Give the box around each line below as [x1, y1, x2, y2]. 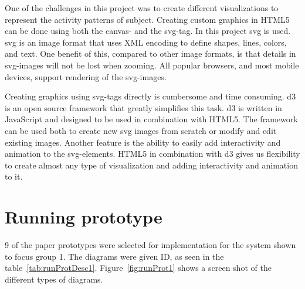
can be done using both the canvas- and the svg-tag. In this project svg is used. [5, 25, 291, 37]
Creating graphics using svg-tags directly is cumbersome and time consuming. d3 [5, 90, 296, 102]
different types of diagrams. [5, 273, 103, 285]
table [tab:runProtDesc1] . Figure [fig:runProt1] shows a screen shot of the [5, 262, 272, 274]
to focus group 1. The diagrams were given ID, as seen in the [5, 250, 224, 262]
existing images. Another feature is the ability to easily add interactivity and [5, 136, 281, 148]
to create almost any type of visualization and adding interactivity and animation [5, 159, 298, 171]
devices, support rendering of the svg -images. [5, 70, 167, 82]
